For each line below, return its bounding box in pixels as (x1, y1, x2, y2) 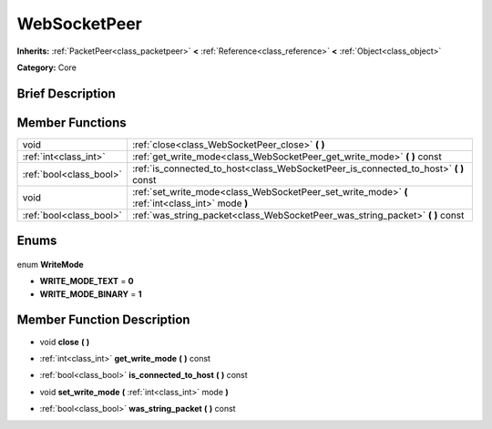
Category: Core (16, 62, 77, 73)
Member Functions (16, 115, 127, 130)
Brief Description (16, 86, 116, 101)
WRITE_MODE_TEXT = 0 (39, 276, 134, 287)
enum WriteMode (16, 259, 84, 270)
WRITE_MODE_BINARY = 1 (39, 288, 142, 300)
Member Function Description (16, 312, 190, 328)
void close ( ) (39, 336, 90, 347)
